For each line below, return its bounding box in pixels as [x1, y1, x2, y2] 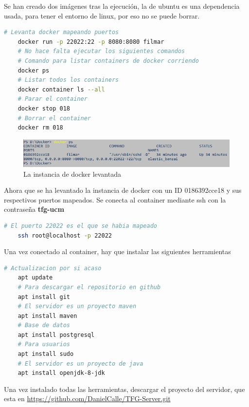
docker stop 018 [18, 105, 71, 112]
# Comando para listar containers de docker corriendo [18, 57, 199, 64]
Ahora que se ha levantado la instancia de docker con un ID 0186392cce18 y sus [4, 185, 242, 195]
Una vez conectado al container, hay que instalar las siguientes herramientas [4, 246, 231, 257]
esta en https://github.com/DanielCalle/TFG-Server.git [4, 393, 171, 404]
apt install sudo [18, 351, 74, 358]
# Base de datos [18, 322, 71, 329]
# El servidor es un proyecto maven [18, 303, 137, 310]
